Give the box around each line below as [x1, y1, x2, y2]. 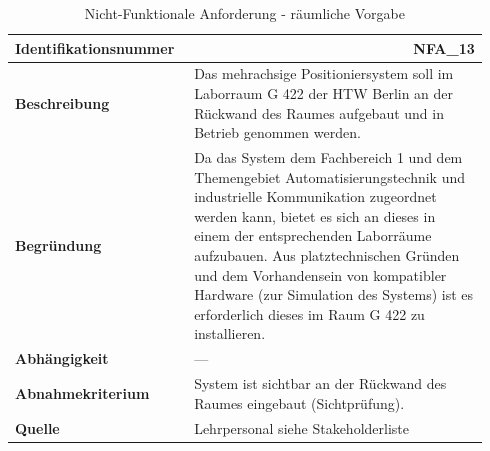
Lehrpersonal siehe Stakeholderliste [194, 417, 409, 438]
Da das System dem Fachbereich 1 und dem [194, 147, 463, 168]
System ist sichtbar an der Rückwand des [194, 373, 447, 394]
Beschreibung [15, 92, 110, 113]
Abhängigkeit [15, 348, 109, 369]
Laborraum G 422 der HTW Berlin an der [194, 83, 454, 104]
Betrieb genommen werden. [194, 122, 361, 143]
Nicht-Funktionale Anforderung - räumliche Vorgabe [84, 3, 405, 23]
